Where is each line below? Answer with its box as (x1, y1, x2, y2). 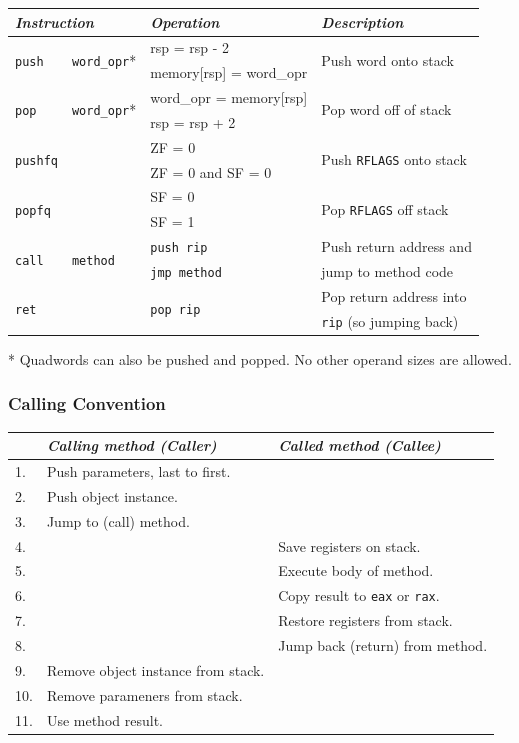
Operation (150, 11, 220, 32)
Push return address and (321, 236, 472, 257)
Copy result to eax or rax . (278, 585, 440, 606)
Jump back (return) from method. (278, 635, 488, 656)
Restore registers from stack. (278, 610, 453, 631)
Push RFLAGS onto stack (321, 149, 467, 170)
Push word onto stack (321, 49, 454, 70)
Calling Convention (8, 391, 166, 416)
